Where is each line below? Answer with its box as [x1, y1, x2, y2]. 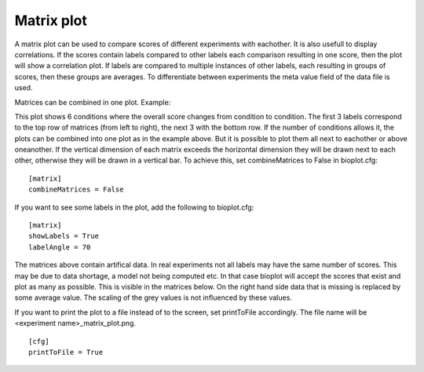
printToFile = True [28, 348, 104, 356]
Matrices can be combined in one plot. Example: [14, 97, 171, 107]
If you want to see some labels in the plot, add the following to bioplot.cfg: [14, 202, 254, 212]
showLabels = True [28, 232, 100, 241]
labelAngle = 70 [28, 243, 91, 251]
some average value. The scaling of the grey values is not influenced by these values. [14, 293, 292, 302]
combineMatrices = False [28, 185, 124, 194]
